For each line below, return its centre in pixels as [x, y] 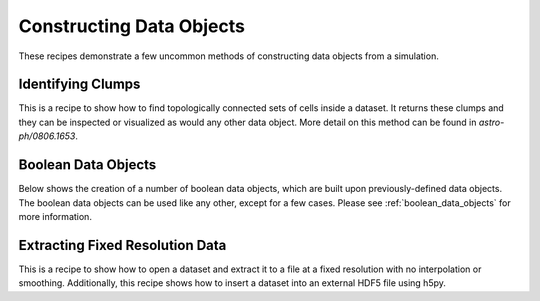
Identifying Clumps [79, 84]
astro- [491, 122]
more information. [55, 216]
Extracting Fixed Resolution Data [122, 245]
